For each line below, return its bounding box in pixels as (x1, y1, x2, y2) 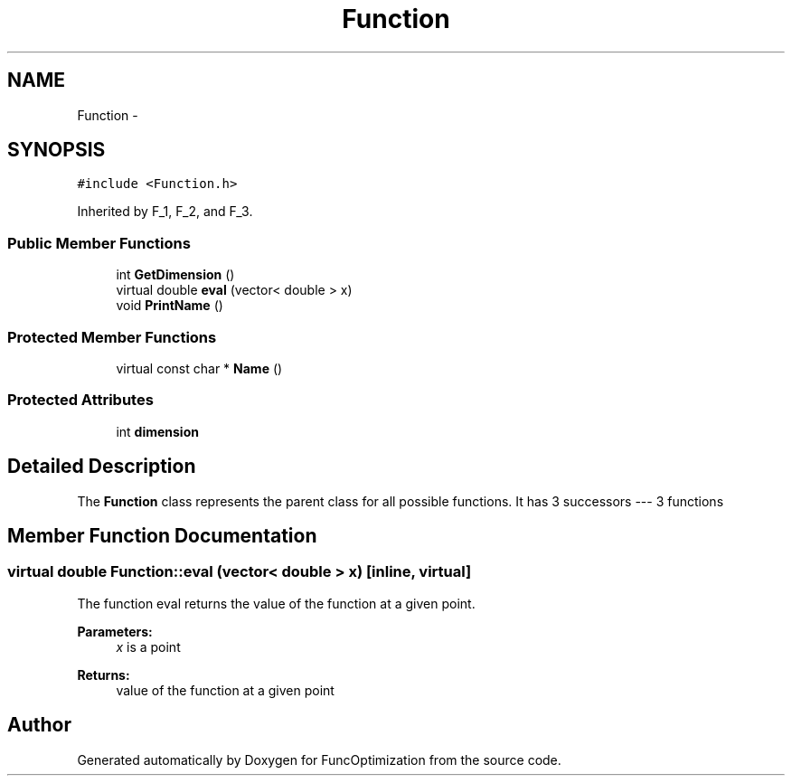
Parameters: (77, 623, 153, 639)
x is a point (116, 638, 181, 655)
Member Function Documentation (7, 524, 317, 547)
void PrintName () (116, 297, 223, 314)
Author (7, 713, 71, 737)
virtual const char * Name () (116, 360, 283, 376)
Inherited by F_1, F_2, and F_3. (77, 203, 253, 220)
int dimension (116, 423, 199, 439)
